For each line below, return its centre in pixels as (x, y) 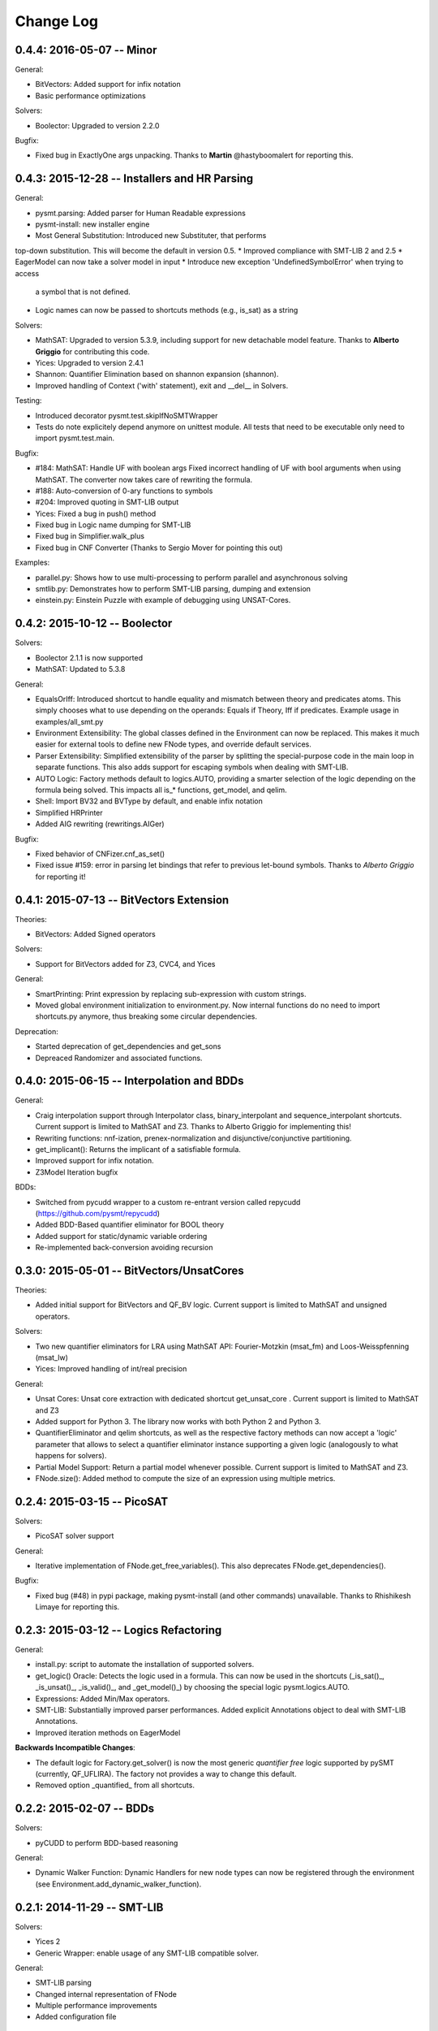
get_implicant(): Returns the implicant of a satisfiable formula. (138, 1150)
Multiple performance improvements (96, 2006)
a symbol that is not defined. (83, 292)
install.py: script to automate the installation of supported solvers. (145, 1665)
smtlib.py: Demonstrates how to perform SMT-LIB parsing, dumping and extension (173, 589)
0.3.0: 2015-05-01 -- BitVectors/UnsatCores (130, 1270)
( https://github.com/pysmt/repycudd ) (98, 1213)
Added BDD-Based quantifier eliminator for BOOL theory (130, 1225)
